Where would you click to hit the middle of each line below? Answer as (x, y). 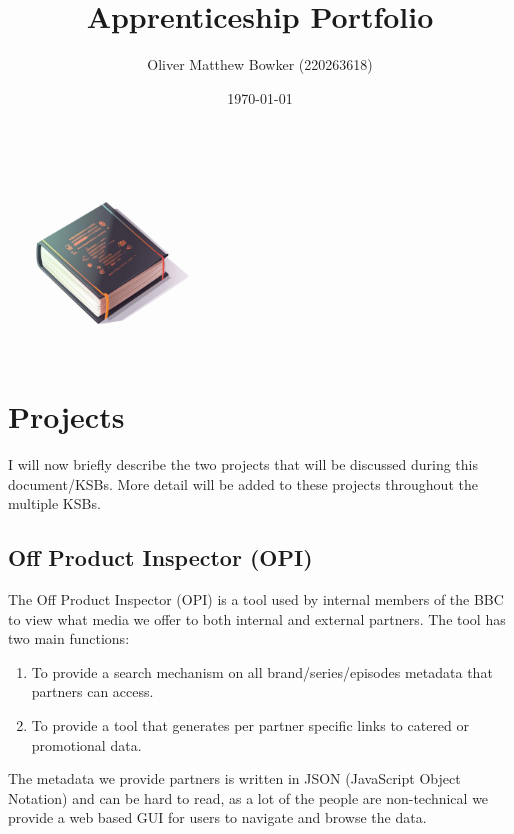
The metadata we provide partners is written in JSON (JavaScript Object (234, 778)
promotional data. (86, 744)
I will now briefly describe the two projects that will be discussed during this (243, 464)
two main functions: (69, 638)
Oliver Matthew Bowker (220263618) (260, 64)
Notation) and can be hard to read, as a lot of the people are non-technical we (248, 797)
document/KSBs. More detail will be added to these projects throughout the (243, 483)
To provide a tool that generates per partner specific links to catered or (250, 724)
